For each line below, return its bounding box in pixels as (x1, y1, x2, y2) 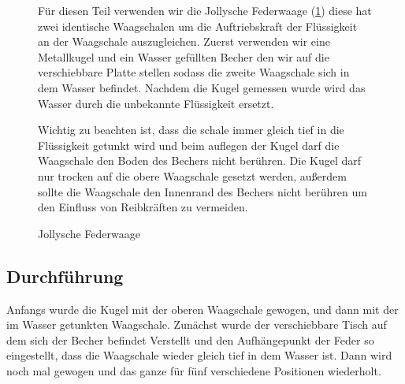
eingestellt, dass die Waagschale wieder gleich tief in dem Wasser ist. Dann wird (6, 347, 392, 363)
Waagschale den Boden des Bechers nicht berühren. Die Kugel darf (38, 152, 362, 169)
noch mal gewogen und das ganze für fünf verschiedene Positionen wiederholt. (6, 362, 381, 378)
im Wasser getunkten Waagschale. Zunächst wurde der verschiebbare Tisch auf (6, 316, 387, 333)
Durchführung (6, 263, 124, 288)
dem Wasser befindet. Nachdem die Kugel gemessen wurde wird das (38, 79, 366, 95)
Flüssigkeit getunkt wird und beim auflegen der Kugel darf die (38, 136, 340, 153)
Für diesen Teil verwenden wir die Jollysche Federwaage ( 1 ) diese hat (38, 2, 372, 18)
